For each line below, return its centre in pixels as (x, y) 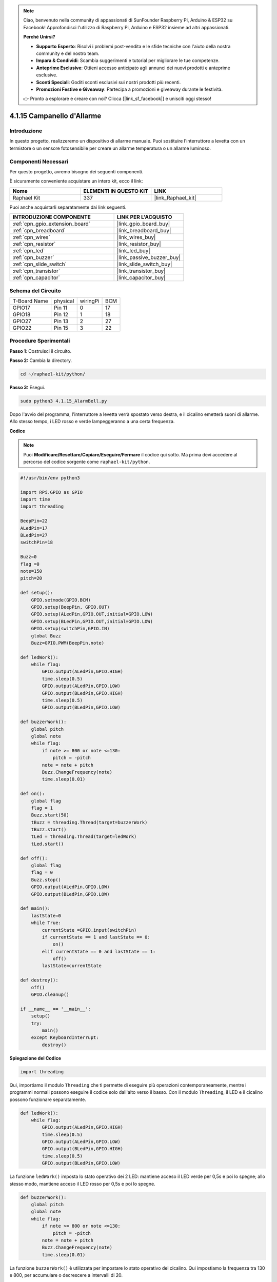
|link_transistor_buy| (141, 271)
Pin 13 (61, 321)
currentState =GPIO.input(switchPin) (89, 930)
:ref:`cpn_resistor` (34, 244)
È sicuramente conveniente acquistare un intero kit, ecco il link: (76, 181)
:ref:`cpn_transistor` (36, 271)
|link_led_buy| (134, 251)
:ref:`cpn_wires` (32, 237)
